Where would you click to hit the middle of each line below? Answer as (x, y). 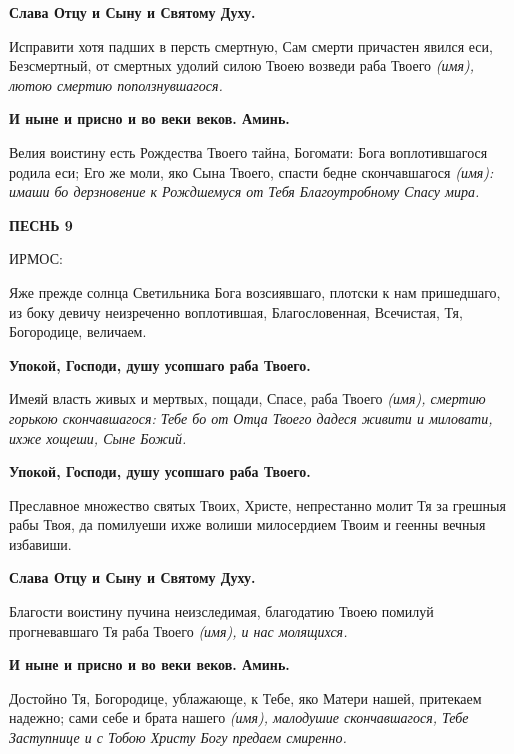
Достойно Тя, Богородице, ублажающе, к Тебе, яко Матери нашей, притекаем (245, 697)
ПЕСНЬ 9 (41, 224)
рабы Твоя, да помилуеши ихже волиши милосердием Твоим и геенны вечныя (247, 524)
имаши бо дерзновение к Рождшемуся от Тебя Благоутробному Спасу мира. (244, 191)
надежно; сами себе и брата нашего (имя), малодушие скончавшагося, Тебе (239, 717)
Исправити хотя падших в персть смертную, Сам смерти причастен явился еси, (251, 45)
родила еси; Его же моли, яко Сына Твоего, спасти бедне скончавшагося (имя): (251, 171)
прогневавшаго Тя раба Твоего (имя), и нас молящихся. (178, 630)
